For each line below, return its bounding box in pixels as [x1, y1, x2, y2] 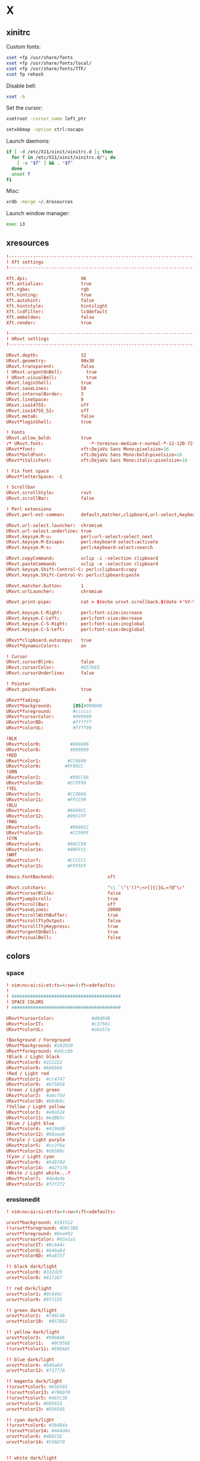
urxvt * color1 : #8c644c [6, 1291, 62, 1297]
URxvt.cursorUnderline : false [6, 670, 95, 677]
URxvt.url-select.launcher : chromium [6, 522, 102, 528]
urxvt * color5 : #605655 [6, 1400, 62, 1407]
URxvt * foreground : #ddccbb [6, 1049, 73, 1054]
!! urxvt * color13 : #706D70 [6, 1389, 70, 1395]
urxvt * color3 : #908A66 [6, 1335, 65, 1341]
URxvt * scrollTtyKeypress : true [6, 923, 118, 930]
